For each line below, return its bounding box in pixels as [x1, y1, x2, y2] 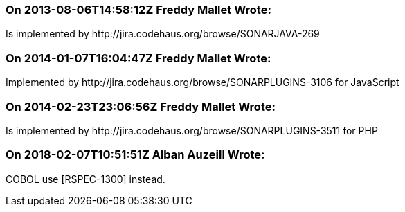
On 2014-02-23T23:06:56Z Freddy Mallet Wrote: [6, 99, 276, 114]
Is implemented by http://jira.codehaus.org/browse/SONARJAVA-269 [6, 28, 320, 40]
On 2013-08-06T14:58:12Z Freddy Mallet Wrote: [6, 3, 271, 17]
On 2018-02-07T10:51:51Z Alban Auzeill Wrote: [6, 148, 265, 162]
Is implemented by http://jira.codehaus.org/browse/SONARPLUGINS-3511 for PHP [6, 124, 378, 136]
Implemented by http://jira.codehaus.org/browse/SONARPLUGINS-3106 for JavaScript [6, 76, 399, 89]
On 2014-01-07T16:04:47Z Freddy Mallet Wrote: [6, 51, 271, 65]
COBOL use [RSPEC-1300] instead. [6, 173, 165, 185]
